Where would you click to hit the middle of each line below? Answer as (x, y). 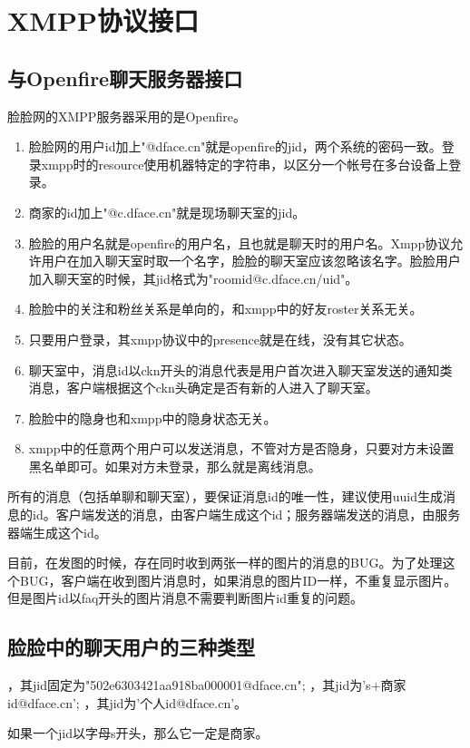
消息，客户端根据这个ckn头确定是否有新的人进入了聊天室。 (203, 388)
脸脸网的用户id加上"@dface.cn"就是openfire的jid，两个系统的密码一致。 (235, 146)
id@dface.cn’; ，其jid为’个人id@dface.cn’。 (127, 702)
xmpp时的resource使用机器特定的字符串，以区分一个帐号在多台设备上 (245, 164)
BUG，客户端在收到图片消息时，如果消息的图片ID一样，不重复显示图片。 (238, 580)
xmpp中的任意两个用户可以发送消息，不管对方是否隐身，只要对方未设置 (241, 448)
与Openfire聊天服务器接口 (125, 78)
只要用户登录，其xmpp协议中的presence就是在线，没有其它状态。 (220, 339)
